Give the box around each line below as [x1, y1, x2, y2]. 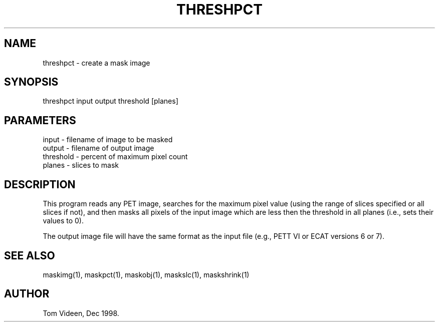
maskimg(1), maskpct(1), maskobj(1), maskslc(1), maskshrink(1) [43, 270, 250, 279]
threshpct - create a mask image [43, 58, 150, 67]
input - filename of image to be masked [43, 135, 173, 144]
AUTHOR [4, 287, 50, 300]
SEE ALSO [4, 249, 55, 262]
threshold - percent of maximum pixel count [43, 152, 188, 161]
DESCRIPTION [4, 178, 76, 191]
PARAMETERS [4, 114, 76, 127]
